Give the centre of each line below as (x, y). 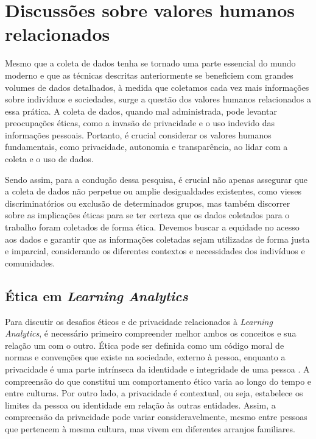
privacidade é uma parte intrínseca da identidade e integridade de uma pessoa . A (157, 369)
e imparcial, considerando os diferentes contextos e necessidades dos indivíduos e (155, 251)
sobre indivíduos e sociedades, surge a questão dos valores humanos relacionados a (158, 99)
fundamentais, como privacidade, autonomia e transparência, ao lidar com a (146, 147)
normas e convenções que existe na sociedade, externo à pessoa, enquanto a (145, 357)
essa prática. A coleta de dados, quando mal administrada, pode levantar (141, 111)
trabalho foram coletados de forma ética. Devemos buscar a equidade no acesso (152, 227)
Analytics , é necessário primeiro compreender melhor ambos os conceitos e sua (151, 333)
